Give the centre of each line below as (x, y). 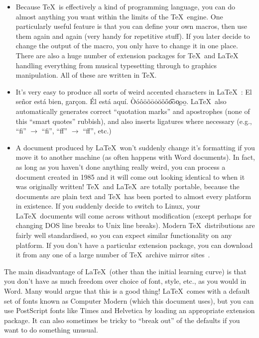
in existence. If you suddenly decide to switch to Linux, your (108, 206)
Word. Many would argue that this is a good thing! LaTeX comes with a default (127, 291)
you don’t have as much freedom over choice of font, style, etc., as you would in (125, 281)
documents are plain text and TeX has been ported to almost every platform (133, 196)
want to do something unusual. (51, 330)
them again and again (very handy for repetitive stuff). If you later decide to (133, 36)
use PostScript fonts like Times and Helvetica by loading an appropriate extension (129, 310)
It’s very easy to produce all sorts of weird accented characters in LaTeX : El (134, 91)
